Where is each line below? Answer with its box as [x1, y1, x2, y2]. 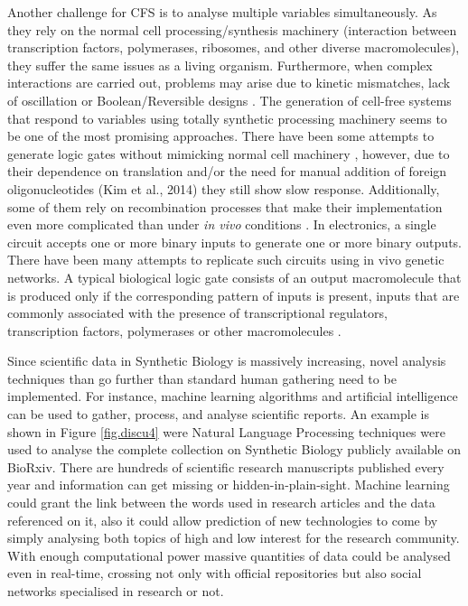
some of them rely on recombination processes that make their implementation [7, 197, 443, 216]
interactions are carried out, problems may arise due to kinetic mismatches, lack [7, 73, 451, 92]
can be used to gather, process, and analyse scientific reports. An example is [7, 405, 429, 424]
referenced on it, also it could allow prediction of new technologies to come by [7, 510, 438, 529]
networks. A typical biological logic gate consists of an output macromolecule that [7, 267, 462, 286]
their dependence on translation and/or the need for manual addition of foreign [7, 162, 447, 181]
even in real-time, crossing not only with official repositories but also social [7, 564, 422, 583]
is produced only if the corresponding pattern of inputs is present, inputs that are [7, 285, 460, 304]
